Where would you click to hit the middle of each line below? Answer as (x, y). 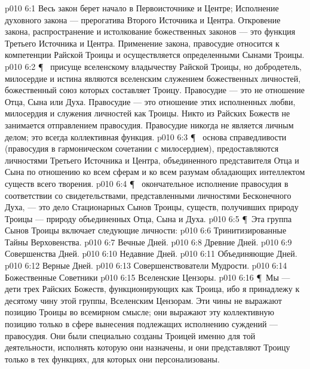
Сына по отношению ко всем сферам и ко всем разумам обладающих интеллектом (155, 172)
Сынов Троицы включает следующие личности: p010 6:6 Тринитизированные (146, 230)
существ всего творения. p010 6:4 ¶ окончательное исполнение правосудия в (147, 183)
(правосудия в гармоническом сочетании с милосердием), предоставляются (142, 148)
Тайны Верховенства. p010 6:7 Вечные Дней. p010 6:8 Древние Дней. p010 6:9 (148, 242)
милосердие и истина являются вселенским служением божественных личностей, (153, 78)
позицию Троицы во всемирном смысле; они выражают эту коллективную (139, 312)
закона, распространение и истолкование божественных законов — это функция (150, 31)
